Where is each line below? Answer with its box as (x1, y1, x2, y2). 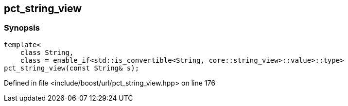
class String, (20, 48, 74, 56)
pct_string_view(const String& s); (4, 64, 139, 72)
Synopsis (4, 23, 40, 33)
